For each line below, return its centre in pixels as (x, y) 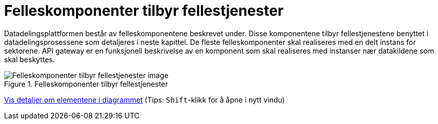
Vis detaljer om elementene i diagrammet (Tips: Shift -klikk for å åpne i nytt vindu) (145, 100)
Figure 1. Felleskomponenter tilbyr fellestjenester (86, 84)
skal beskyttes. (30, 59)
